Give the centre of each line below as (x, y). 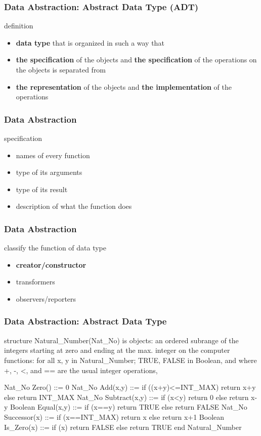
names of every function (53, 155)
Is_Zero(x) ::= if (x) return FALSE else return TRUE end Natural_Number (123, 427)
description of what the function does (74, 206)
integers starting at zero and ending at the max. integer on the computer (117, 350)
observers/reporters (46, 298)
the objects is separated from (61, 69)
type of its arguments (49, 172)
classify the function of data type (55, 248)
